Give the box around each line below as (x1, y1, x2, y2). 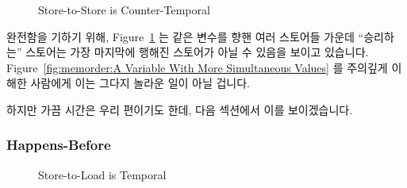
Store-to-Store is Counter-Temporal (38, 2, 210, 17)
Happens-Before (6, 135, 111, 155)
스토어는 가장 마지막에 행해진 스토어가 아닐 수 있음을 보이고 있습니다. (25, 44, 369, 60)
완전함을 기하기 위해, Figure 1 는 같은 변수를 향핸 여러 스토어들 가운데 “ (6, 28, 364, 44)
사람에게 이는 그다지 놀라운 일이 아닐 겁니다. (30, 75, 251, 91)
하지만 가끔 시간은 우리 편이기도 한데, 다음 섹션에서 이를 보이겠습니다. (6, 101, 353, 117)
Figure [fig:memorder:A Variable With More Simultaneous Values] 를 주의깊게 (6, 59, 388, 75)
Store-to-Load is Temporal (38, 166, 167, 182)
